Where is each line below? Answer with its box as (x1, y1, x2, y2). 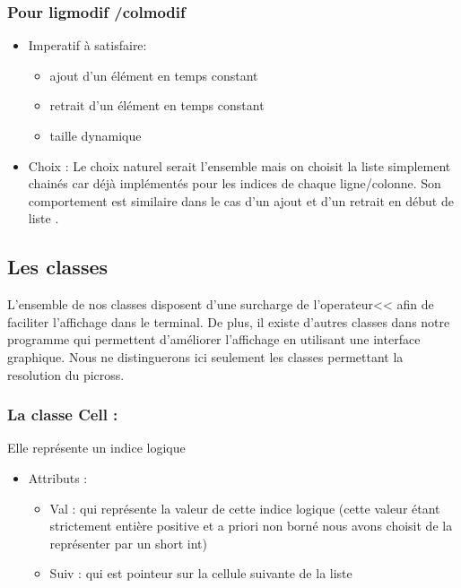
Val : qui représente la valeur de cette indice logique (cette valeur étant (49, 498, 440, 517)
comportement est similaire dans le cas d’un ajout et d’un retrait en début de (28, 191, 454, 210)
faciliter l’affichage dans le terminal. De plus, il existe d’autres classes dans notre (7, 312, 450, 331)
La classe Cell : (7, 403, 118, 426)
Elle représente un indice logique (7, 438, 186, 457)
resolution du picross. (7, 365, 125, 384)
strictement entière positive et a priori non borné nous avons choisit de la (49, 516, 453, 535)
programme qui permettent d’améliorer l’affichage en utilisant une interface (7, 330, 421, 349)
